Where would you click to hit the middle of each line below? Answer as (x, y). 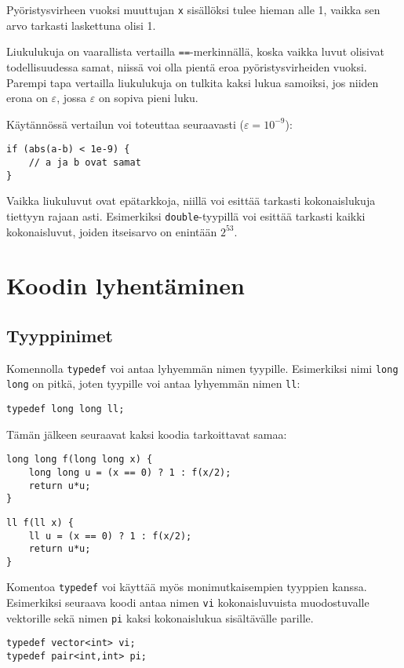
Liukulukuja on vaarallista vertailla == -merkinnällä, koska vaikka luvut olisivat (196, 51)
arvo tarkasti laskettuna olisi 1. (81, 25)
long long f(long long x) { (80, 460)
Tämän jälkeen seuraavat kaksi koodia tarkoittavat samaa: (147, 434)
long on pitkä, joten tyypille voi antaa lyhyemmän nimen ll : (153, 383)
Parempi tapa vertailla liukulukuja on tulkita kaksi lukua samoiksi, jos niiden (193, 82)
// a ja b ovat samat (85, 162)
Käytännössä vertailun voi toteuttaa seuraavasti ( (125, 124)
